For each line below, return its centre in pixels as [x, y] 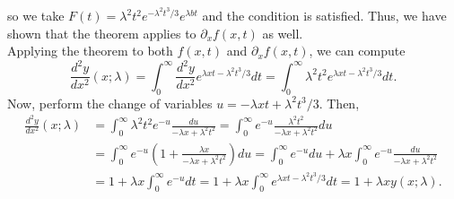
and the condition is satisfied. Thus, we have [324, 15]
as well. [283, 33]
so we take [36, 15]
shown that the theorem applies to [102, 33]
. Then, [339, 103]
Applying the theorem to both [90, 51]
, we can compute [357, 51]
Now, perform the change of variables [110, 103]
